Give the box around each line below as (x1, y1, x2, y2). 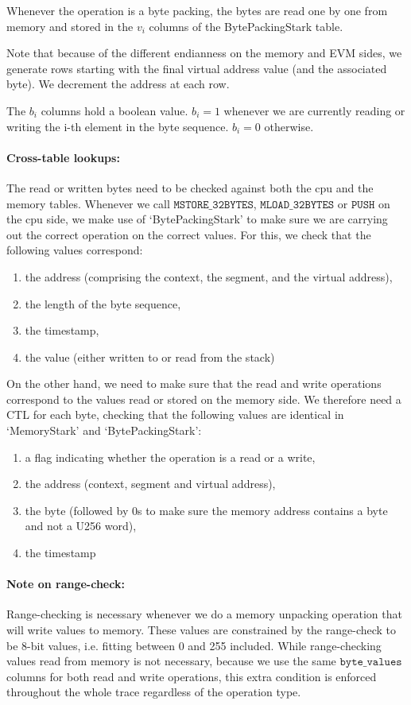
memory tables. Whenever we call (6, 195, 170, 211)
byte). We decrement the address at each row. (6, 76, 230, 92)
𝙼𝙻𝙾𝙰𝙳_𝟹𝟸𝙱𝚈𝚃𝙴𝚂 (260, 199, 335, 211)
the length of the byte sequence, (25, 295, 181, 312)
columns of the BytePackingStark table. (149, 17, 343, 34)
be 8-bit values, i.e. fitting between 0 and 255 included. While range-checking (6, 637, 382, 653)
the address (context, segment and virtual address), (25, 475, 276, 492)
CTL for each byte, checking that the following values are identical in (6, 406, 344, 423)
